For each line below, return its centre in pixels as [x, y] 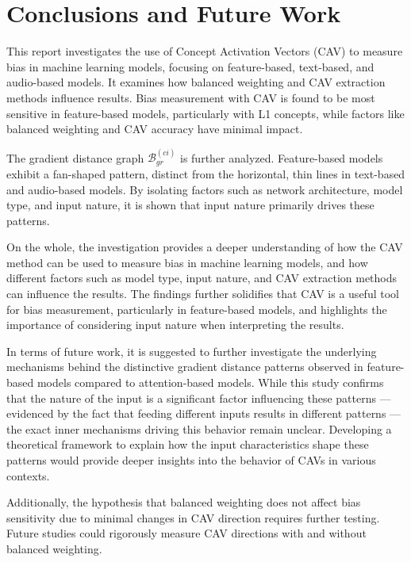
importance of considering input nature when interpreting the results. [175, 325]
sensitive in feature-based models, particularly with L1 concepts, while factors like [205, 113]
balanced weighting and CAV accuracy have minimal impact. [155, 129]
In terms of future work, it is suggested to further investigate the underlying [192, 351]
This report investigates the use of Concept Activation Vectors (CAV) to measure [205, 51]
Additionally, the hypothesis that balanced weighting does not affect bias [184, 502]
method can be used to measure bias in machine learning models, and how [187, 262]
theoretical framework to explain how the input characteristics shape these [188, 444]
